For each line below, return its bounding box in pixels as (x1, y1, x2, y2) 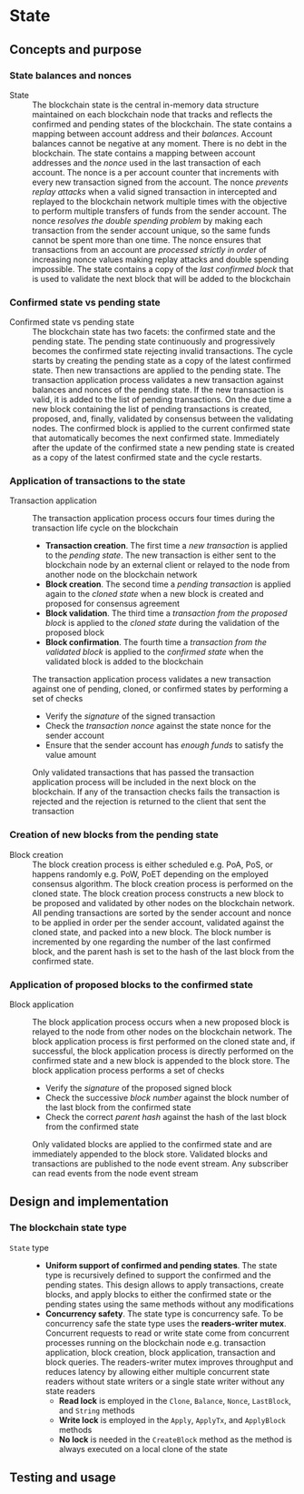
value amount (44, 750, 97, 761)
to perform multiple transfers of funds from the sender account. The (32, 206, 288, 217)
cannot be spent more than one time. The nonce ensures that (32, 234, 261, 246)
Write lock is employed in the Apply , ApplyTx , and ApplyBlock (58, 1414, 286, 1425)
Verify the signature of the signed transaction (44, 711, 216, 722)
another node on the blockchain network (44, 570, 198, 580)
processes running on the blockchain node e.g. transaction (44, 1337, 266, 1348)
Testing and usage (9, 1470, 116, 1486)
